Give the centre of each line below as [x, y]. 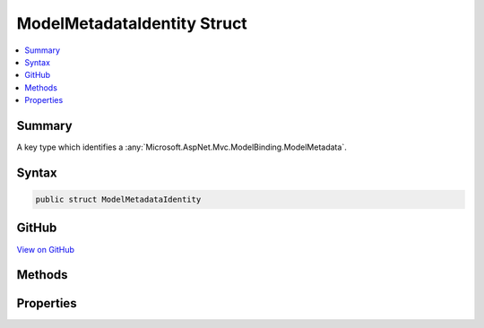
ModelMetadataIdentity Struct [132, 23]
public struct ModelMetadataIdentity [118, 200]
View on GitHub [46, 249]
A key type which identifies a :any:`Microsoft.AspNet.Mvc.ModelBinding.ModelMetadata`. [181, 147]
